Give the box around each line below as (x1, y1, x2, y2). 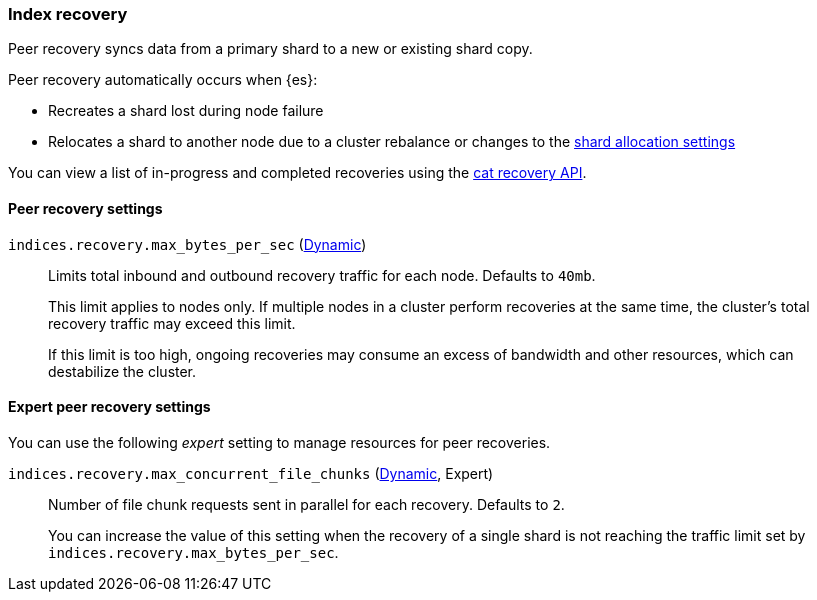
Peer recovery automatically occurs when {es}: (8, 71, 318, 89)
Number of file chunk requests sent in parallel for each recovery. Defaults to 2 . (48, 495, 565, 513)
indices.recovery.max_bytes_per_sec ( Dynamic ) (8, 235, 367, 253)
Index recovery (8, 4, 128, 24)
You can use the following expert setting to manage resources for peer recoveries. (8, 433, 551, 451)
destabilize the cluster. (48, 362, 197, 380)
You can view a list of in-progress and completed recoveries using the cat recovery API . (8, 164, 587, 182)
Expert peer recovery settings (8, 398, 211, 416)
